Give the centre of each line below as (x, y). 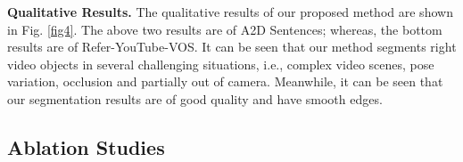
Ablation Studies (86, 146)
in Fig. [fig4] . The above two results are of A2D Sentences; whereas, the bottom (225, 29)
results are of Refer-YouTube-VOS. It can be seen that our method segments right (232, 47)
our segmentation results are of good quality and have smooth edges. (195, 98)
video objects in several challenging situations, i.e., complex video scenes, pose (221, 64)
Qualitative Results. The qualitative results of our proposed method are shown (230, 12)
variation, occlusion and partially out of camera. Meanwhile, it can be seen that (225, 81)
